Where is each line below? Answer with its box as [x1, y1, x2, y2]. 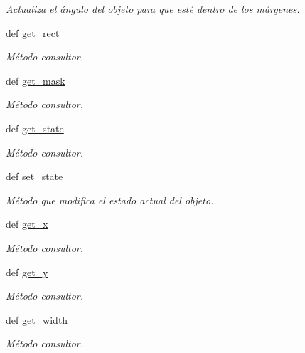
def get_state [6, 120, 64, 135]
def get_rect [6, 25, 60, 40]
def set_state [6, 169, 63, 184]
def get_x [6, 216, 48, 231]
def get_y [6, 264, 48, 279]
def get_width [6, 312, 68, 327]
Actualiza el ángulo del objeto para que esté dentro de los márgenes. [6, 1, 300, 16]
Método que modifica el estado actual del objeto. [6, 192, 214, 207]
